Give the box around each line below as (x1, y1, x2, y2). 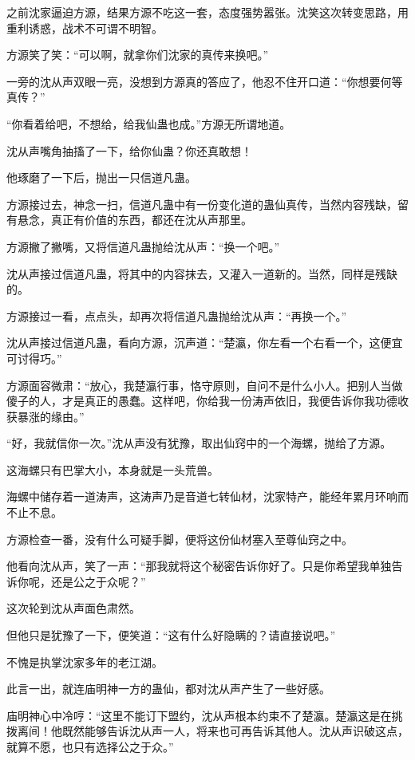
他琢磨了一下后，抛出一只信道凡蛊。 (6, 169, 196, 186)
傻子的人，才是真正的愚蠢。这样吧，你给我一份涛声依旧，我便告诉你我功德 (6, 392, 397, 409)
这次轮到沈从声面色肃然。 (6, 600, 140, 616)
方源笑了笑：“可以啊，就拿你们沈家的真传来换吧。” (6, 46, 269, 63)
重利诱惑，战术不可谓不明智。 (6, 19, 163, 36)
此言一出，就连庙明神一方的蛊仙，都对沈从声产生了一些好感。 (6, 680, 330, 697)
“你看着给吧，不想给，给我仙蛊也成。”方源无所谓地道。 (6, 115, 291, 132)
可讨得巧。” (6, 349, 62, 366)
